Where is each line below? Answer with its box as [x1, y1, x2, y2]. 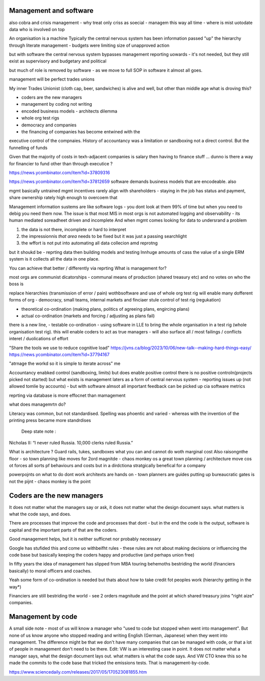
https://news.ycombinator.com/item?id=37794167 [9, 352, 110, 357]
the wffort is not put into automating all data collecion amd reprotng [21, 240, 158, 246]
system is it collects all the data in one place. [9, 256, 100, 262]
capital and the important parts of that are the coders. [9, 527, 118, 533]
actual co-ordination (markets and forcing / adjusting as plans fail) [21, 313, 155, 319]
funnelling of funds [9, 145, 48, 150]
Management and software [9, 6, 94, 15]
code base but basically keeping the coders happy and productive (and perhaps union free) [9, 552, 195, 558]
